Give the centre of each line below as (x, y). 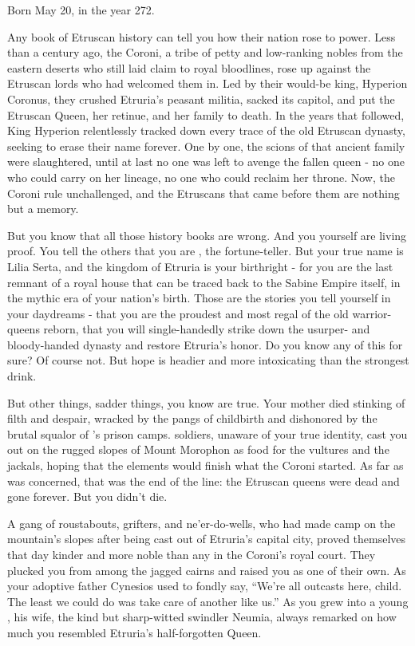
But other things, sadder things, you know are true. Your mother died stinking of (206, 402)
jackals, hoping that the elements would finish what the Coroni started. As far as (206, 465)
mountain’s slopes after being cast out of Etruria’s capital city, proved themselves (207, 539)
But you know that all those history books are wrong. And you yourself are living (207, 235)
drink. (22, 376)
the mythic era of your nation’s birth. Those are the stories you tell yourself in (199, 298)
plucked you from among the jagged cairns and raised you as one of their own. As (207, 570)
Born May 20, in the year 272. (81, 10)
